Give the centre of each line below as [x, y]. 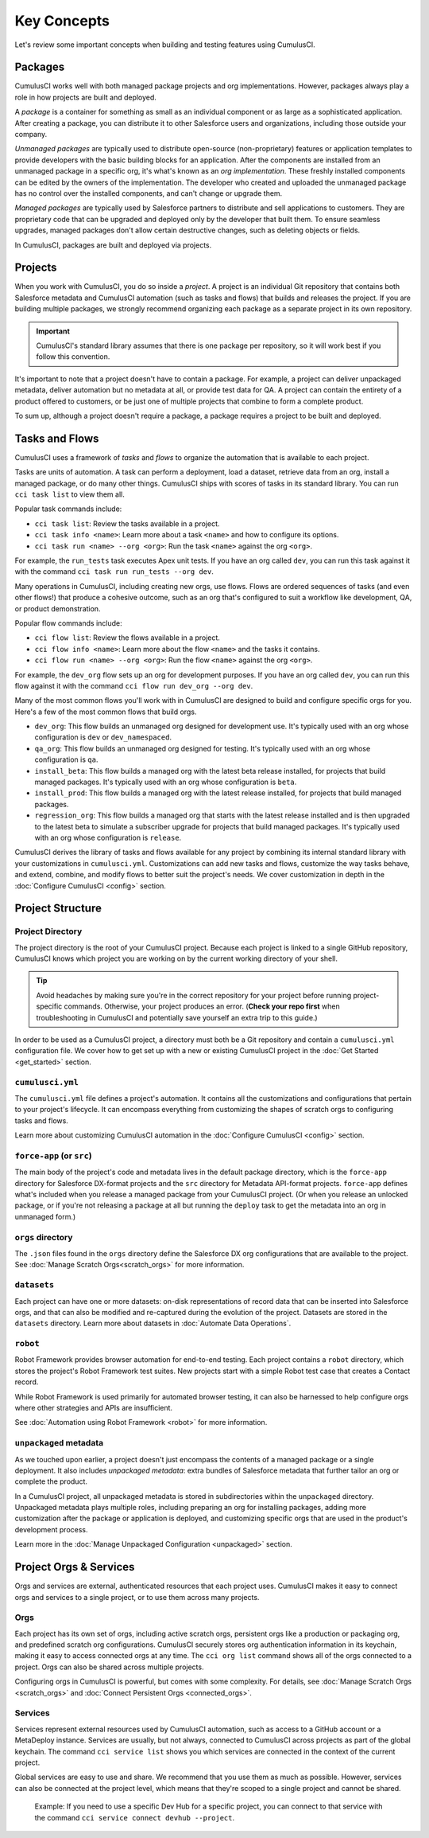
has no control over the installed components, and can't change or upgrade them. [149, 193]
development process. [51, 1529]
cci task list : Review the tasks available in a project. [127, 523]
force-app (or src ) [53, 1156]
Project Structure [58, 909]
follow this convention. [73, 357]
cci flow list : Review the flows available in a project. [127, 638]
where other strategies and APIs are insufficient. [94, 1407]
